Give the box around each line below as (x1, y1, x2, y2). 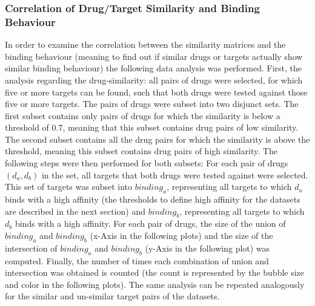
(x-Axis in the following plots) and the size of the (90, 229, 273, 242)
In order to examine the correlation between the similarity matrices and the (5, 38, 286, 51)
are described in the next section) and (5, 204, 146, 217)
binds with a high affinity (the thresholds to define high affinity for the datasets (5, 193, 300, 206)
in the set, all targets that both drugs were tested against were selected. (41, 168, 308, 181)
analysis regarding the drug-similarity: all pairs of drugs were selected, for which (5, 73, 303, 86)
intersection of (5, 241, 58, 254)
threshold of (5, 121, 49, 134)
